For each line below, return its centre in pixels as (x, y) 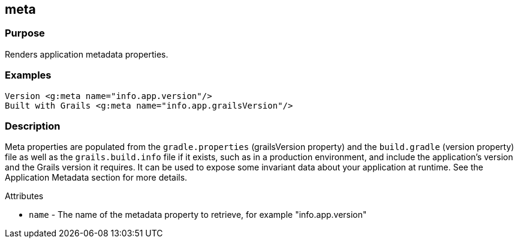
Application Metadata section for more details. (96, 178)
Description (33, 126)
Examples (28, 75)
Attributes (24, 196)
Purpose (25, 33)
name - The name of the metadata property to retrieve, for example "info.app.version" (198, 215)
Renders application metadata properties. (87, 54)
